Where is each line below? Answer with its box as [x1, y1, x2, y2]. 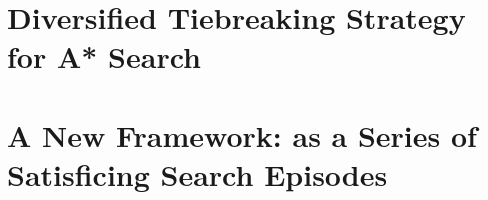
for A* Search [7, 36, 201, 77]
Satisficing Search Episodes [7, 153, 388, 194]
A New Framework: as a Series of [7, 114, 477, 155]
